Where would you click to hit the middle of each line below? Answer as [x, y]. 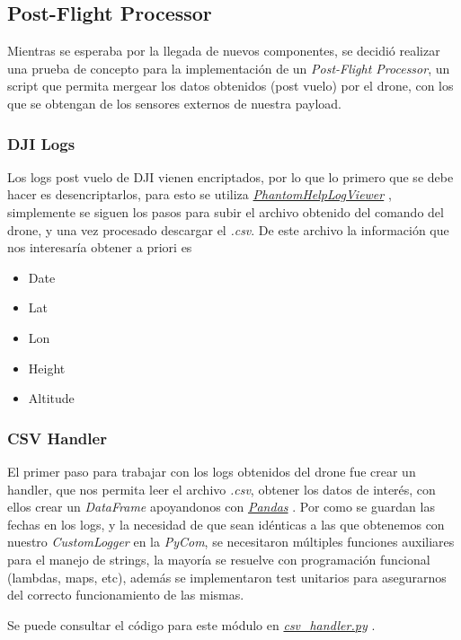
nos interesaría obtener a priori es [100, 247]
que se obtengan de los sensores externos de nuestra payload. [175, 103]
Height [47, 368]
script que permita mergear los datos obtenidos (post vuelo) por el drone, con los [230, 86]
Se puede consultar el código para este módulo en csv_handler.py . [191, 624]
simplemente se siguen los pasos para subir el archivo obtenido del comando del [226, 211]
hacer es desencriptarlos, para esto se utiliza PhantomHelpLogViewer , [199, 194]
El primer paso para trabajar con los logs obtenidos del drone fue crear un [212, 471]
